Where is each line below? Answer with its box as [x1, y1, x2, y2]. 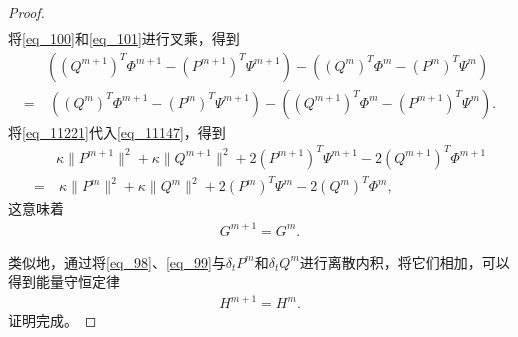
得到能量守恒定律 [8, 271, 120, 292]
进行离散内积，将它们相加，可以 [299, 251, 510, 272]
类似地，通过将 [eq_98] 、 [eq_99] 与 [8, 251, 226, 272]
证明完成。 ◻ [8, 310, 97, 331]
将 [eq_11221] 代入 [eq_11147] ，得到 [8, 121, 226, 142]
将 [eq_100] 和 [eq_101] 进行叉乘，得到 [8, 28, 240, 49]
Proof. [8, 2, 45, 22]
